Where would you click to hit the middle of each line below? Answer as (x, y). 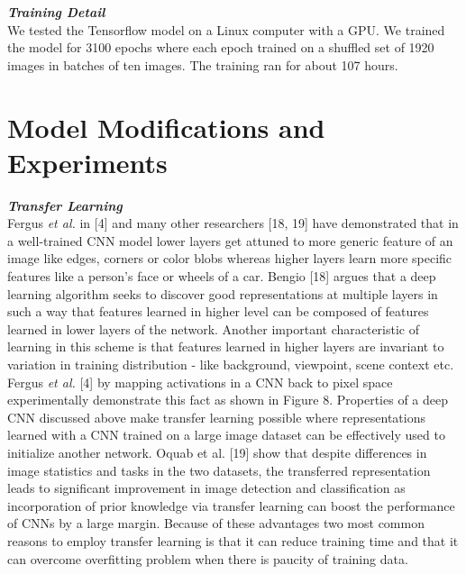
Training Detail (56, 12)
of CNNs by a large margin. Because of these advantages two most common (216, 523)
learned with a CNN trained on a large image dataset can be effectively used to (226, 435)
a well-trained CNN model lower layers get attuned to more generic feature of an (230, 240)
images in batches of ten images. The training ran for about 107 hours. (203, 64)
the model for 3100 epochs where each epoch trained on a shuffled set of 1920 (221, 47)
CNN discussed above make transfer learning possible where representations (216, 417)
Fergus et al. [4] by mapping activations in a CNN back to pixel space (200, 382)
